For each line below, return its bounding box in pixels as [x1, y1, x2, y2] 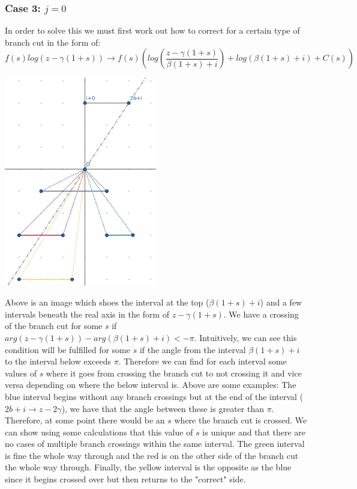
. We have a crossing [223, 307, 299, 320]
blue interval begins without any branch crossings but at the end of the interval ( [5, 390, 304, 402]
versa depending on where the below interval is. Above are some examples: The [5, 378, 296, 391]
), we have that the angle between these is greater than [61, 402, 264, 414]
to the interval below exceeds [5, 355, 112, 368]
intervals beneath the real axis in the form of [5, 307, 170, 320]
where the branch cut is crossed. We [174, 414, 307, 426]
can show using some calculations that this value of [5, 425, 193, 438]
